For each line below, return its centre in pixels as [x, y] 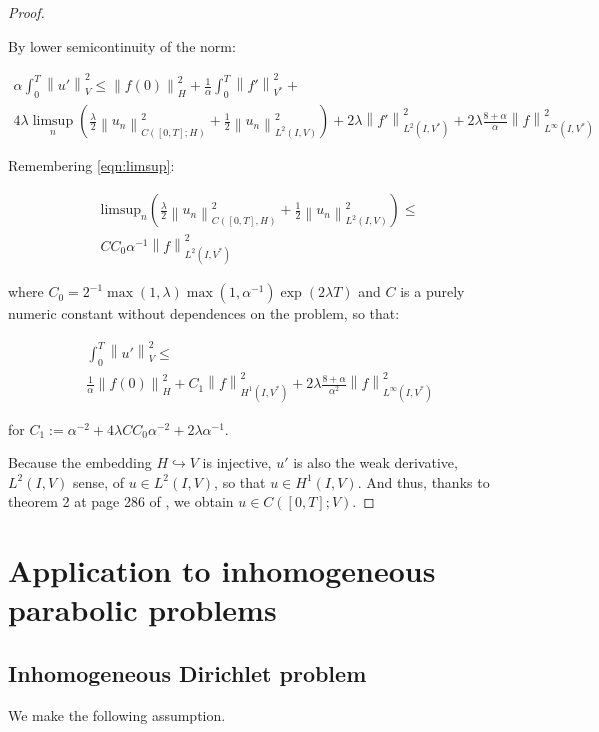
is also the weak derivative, [375, 462]
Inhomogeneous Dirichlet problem [187, 672]
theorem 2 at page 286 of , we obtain [121, 501]
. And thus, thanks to [423, 481]
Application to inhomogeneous [222, 570]
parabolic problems [142, 609]
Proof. [26, 12]
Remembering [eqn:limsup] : [91, 165]
